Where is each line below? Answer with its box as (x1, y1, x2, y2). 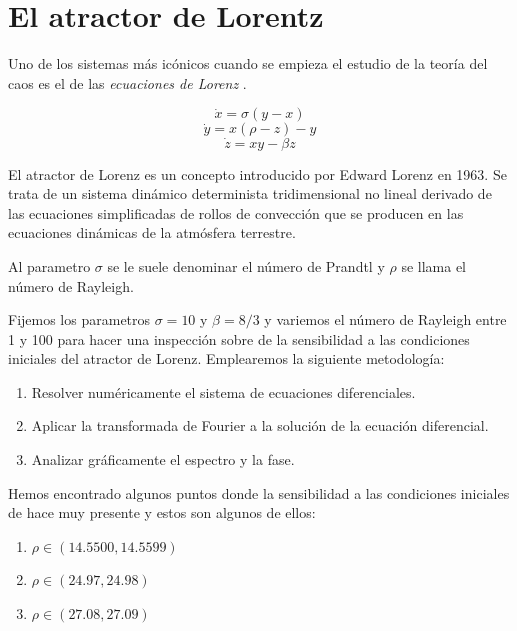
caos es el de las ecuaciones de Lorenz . (8, 72, 247, 93)
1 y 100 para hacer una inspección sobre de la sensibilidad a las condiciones (8, 328, 470, 349)
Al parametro (8, 255, 91, 276)
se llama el (401, 255, 467, 276)
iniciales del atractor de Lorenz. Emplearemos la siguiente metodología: (8, 348, 445, 369)
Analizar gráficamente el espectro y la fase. (31, 449, 295, 470)
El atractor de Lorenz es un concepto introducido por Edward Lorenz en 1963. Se (8, 163, 507, 184)
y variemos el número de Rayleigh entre (264, 309, 507, 330)
